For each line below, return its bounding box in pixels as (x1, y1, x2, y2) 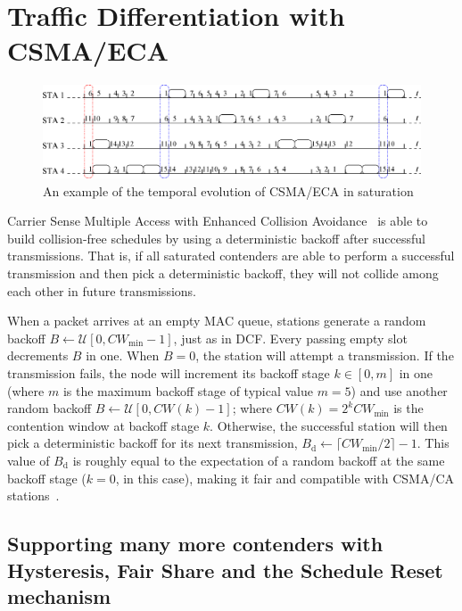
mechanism (7, 582, 111, 609)
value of (7, 450, 50, 469)
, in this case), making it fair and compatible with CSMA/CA (115, 468, 455, 487)
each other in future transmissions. (7, 281, 196, 300)
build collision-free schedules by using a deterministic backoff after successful (7, 228, 425, 247)
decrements (7, 346, 69, 365)
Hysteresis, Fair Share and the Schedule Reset (7, 556, 443, 583)
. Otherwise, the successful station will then (210, 416, 448, 434)
